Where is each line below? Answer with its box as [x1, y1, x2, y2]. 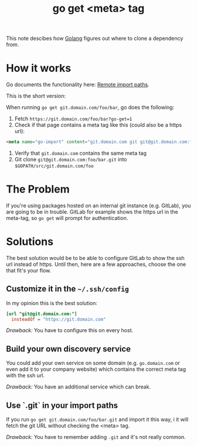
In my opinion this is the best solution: [6, 299, 98, 306]
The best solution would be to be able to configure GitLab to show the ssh [6, 254, 185, 261]
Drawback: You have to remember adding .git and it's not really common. [6, 434, 186, 441]
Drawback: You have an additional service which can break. [6, 383, 151, 390]
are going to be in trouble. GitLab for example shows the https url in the [6, 208, 178, 215]
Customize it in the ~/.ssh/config [6, 284, 129, 294]
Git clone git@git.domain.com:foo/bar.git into [14, 156, 127, 163]
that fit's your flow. [6, 266, 52, 274]
